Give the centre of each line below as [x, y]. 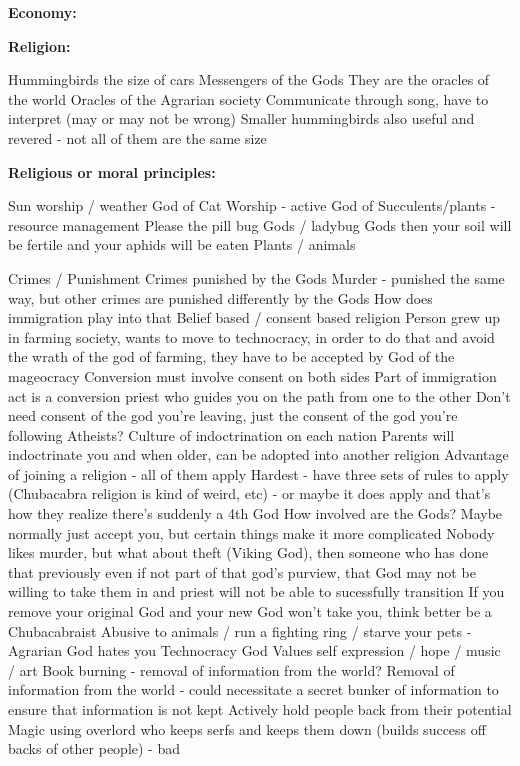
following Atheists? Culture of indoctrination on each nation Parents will [231, 434]
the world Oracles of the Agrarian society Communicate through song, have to [248, 98]
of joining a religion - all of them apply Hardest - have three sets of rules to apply [258, 473]
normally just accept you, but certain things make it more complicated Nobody [251, 532]
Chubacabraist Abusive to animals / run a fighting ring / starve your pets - [240, 630]
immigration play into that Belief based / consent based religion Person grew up [254, 317]
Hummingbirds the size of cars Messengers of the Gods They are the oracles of [249, 79]
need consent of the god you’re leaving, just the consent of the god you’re [233, 415]
